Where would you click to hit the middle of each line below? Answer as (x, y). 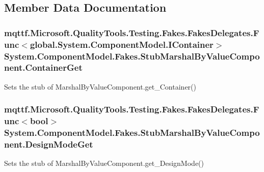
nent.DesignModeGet (49, 144)
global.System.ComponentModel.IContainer (122, 44)
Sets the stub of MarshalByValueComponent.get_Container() (100, 86)
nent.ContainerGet (43, 67)
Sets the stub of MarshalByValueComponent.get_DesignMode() (104, 163)
